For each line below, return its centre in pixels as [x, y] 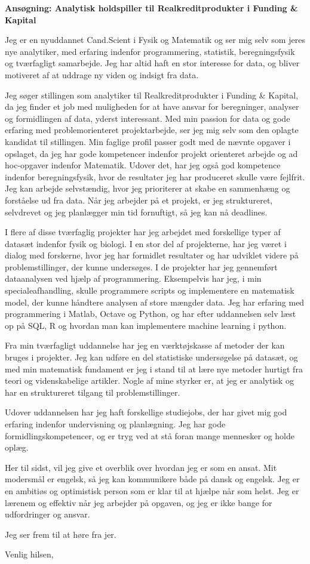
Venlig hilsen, [29, 554]
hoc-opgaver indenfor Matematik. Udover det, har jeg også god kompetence [143, 165]
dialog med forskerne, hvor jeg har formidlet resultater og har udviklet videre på [152, 255]
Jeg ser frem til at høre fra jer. [61, 534]
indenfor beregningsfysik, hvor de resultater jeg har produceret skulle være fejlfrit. [155, 176]
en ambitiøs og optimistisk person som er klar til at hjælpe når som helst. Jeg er [152, 490]
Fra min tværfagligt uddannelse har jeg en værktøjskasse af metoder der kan [145, 345]
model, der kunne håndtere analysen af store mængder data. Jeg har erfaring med [155, 302]
